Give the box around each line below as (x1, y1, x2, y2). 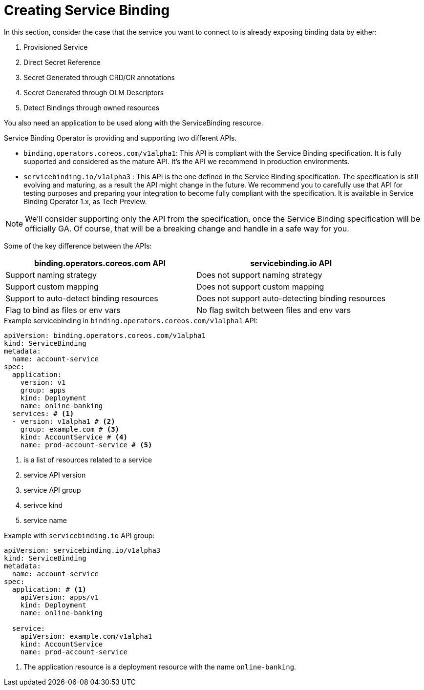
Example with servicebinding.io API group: (4, 531, 155, 540)
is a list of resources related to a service (23, 455, 152, 464)
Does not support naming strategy (196, 270, 322, 280)
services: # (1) (12, 409, 74, 418)
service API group (23, 485, 81, 494)
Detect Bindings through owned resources (23, 103, 160, 112)
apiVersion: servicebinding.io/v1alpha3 (4, 546, 161, 554)
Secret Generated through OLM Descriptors (23, 88, 164, 97)
